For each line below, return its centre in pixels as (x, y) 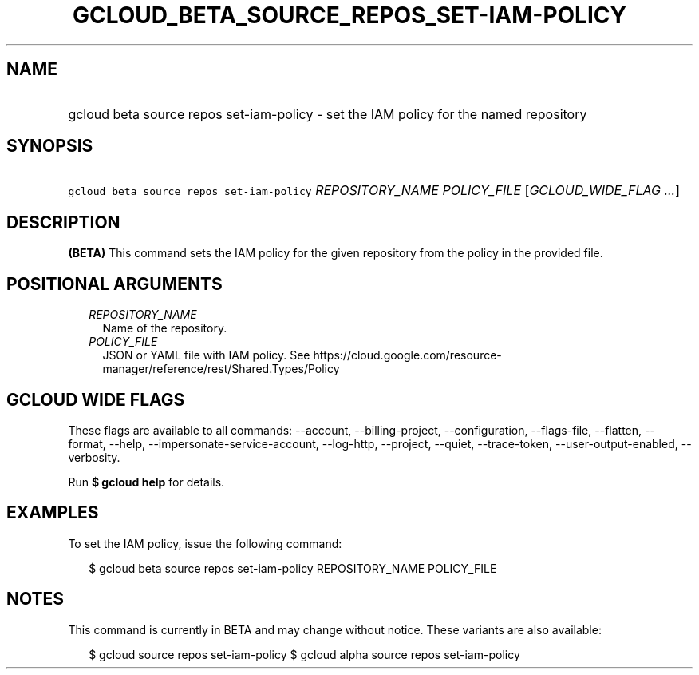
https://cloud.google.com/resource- (407, 355)
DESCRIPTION (63, 222)
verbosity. (94, 457)
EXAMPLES (53, 513)
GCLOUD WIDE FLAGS (96, 399)
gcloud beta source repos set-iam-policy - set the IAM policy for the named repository (328, 114)
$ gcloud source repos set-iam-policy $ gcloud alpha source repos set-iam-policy (304, 654)
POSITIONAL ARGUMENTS (115, 284)
